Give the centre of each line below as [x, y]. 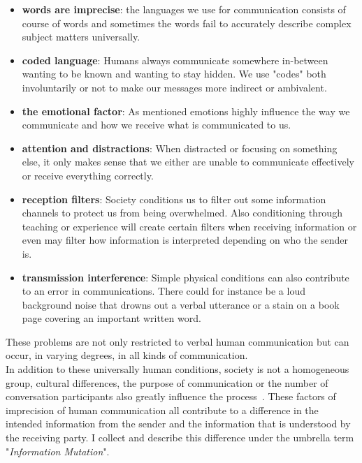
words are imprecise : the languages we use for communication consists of [184, 9]
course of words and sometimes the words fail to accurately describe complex [187, 23]
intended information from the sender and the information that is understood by [178, 424]
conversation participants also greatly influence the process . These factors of [171, 396]
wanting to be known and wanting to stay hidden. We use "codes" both [174, 74]
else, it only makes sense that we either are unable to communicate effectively [188, 162]
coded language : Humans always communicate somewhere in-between [175, 60]
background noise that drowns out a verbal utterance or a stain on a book [181, 304]
